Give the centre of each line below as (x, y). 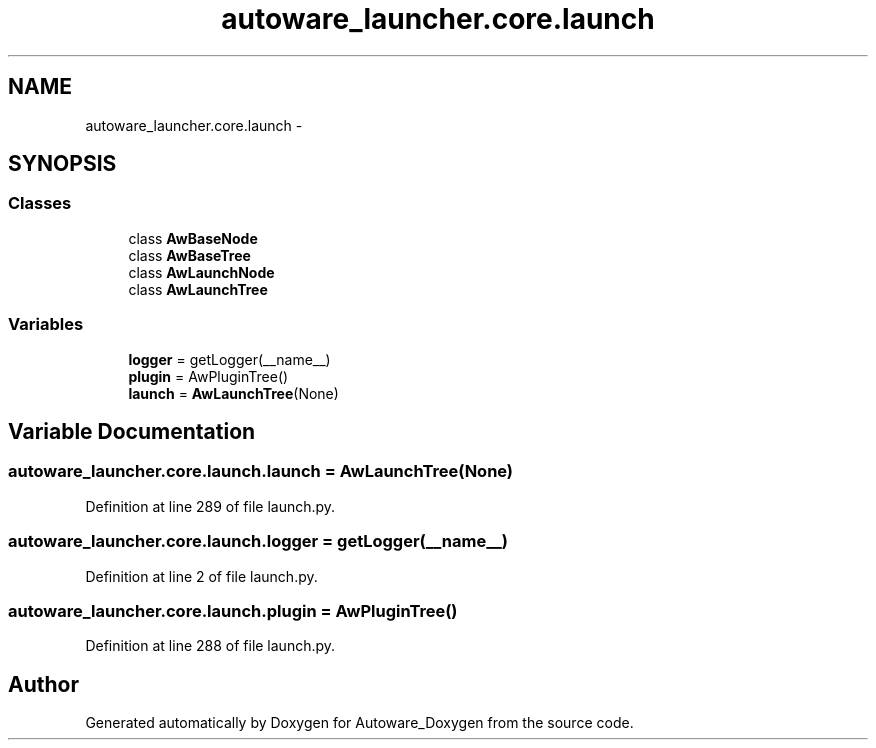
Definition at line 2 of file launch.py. (201, 576)
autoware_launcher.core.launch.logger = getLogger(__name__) (258, 541)
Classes (40, 203)
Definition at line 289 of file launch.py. (210, 506)
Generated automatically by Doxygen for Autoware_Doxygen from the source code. (359, 723)
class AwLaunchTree (198, 289)
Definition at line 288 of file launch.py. (210, 646)
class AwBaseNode (193, 238)
